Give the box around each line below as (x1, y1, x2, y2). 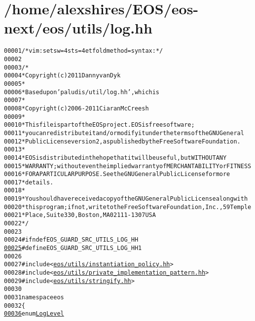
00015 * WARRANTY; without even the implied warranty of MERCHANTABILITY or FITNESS (4, 162, 252, 170)
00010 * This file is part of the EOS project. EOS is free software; (4, 121, 195, 129)
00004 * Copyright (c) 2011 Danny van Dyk (4, 72, 121, 79)
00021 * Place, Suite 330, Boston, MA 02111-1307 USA (4, 212, 156, 219)
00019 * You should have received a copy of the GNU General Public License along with (4, 195, 248, 203)
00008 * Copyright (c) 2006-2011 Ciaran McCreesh (4, 105, 149, 112)
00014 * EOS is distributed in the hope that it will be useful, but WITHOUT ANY (4, 154, 227, 161)
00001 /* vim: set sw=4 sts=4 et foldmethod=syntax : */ (4, 47, 163, 55)
